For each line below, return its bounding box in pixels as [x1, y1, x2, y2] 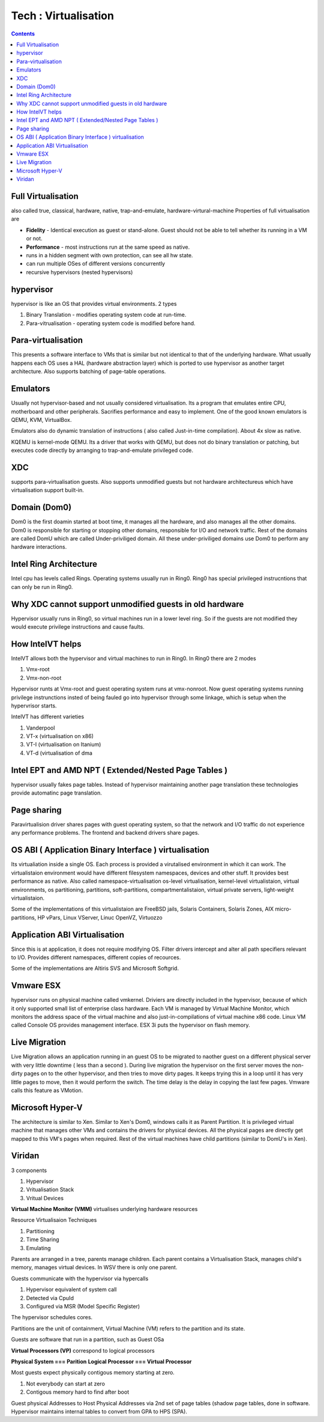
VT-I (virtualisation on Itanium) [26, 741, 101, 748]
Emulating [26, 1244, 51, 1251]
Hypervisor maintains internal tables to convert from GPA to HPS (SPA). [11, 1408, 187, 1415]
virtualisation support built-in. [11, 487, 84, 494]
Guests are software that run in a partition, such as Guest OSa [11, 1336, 164, 1343]
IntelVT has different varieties [11, 713, 84, 721]
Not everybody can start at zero [26, 1380, 105, 1387]
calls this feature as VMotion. [11, 1087, 83, 1094]
